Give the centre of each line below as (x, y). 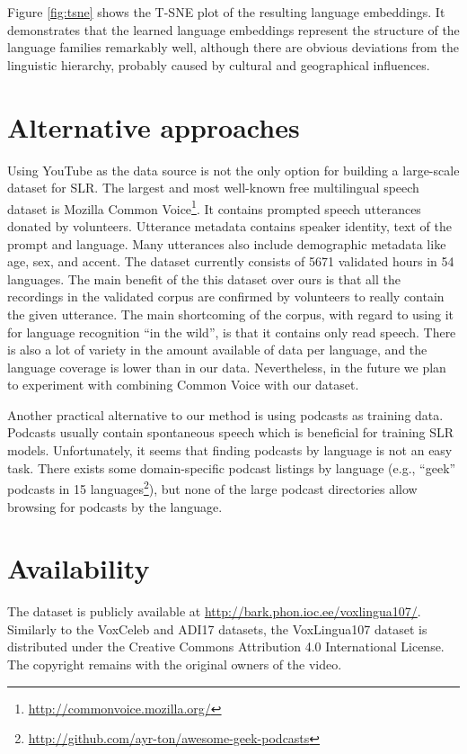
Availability (79, 568)
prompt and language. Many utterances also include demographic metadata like (227, 243)
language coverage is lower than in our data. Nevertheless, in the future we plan (227, 367)
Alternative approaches (154, 126)
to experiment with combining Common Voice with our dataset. (183, 385)
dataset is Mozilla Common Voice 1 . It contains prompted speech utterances (214, 207)
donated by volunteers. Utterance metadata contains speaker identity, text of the (230, 225)
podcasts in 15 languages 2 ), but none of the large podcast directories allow (212, 487)
